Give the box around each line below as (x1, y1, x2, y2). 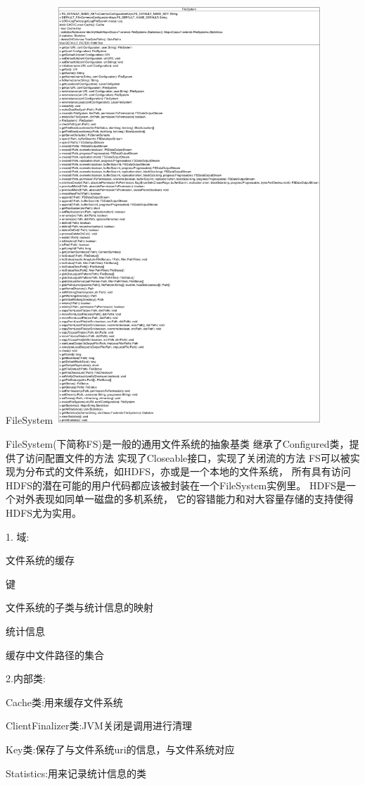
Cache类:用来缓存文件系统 (6, 694, 123, 709)
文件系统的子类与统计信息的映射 (6, 600, 153, 615)
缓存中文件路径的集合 (6, 647, 104, 662)
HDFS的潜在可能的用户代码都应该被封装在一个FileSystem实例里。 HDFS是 (6, 477, 347, 492)
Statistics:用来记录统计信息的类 (6, 765, 147, 780)
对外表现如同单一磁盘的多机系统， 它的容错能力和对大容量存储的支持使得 (15, 491, 354, 506)
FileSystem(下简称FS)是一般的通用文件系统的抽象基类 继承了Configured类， (6, 437, 350, 451)
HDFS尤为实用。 (6, 505, 82, 520)
